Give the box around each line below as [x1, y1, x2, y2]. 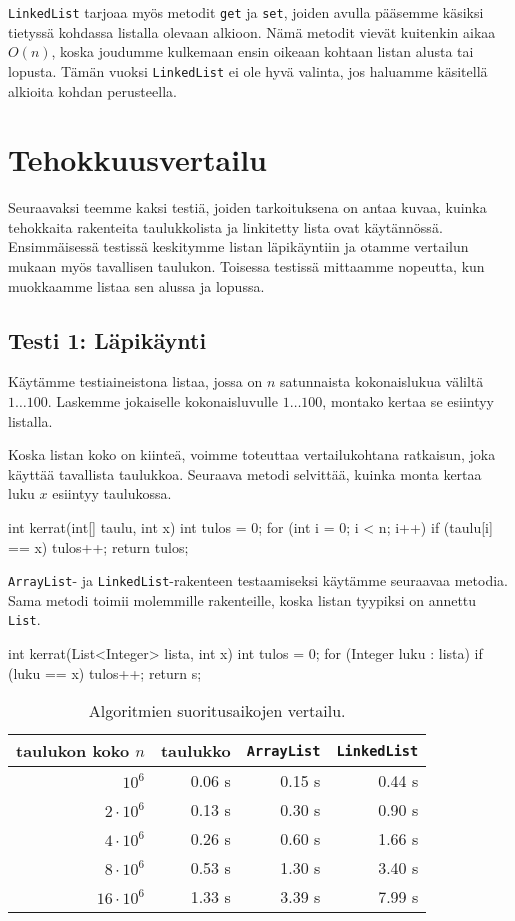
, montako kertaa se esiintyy [322, 390, 495, 411]
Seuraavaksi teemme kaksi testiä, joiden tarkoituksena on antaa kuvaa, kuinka [8, 197, 487, 218]
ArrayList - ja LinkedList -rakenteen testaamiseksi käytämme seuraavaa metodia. [8, 570, 508, 591]
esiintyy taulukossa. [52, 483, 172, 504]
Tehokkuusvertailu [8, 139, 268, 180]
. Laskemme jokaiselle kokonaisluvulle [47, 390, 278, 411]
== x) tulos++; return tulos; [8, 536, 189, 557]
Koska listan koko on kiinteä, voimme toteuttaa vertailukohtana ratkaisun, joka [8, 444, 496, 465]
